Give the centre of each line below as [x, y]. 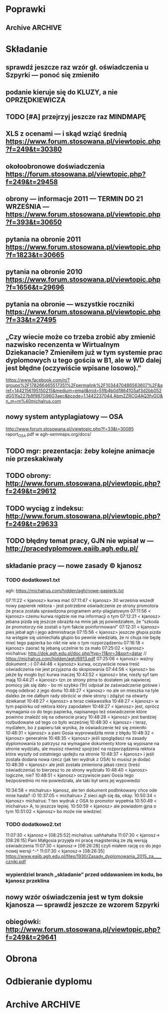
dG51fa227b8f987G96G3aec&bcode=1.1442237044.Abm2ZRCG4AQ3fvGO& [84, 396]
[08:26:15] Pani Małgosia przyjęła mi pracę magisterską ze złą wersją [77, 840]
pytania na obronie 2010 [44, 272]
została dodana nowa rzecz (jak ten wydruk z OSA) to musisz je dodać [78, 759]
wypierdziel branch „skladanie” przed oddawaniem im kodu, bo [84, 875]
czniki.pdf [16, 862]
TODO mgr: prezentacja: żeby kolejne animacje [80, 451]
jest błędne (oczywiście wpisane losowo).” [74, 368]
